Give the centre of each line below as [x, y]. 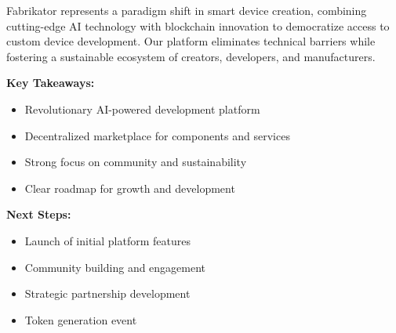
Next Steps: [39, 214]
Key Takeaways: [51, 83]
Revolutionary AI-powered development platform [142, 109]
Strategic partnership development [107, 293]
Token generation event [81, 319]
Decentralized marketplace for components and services [157, 135]
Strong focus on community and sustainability [136, 162]
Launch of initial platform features [107, 240]
